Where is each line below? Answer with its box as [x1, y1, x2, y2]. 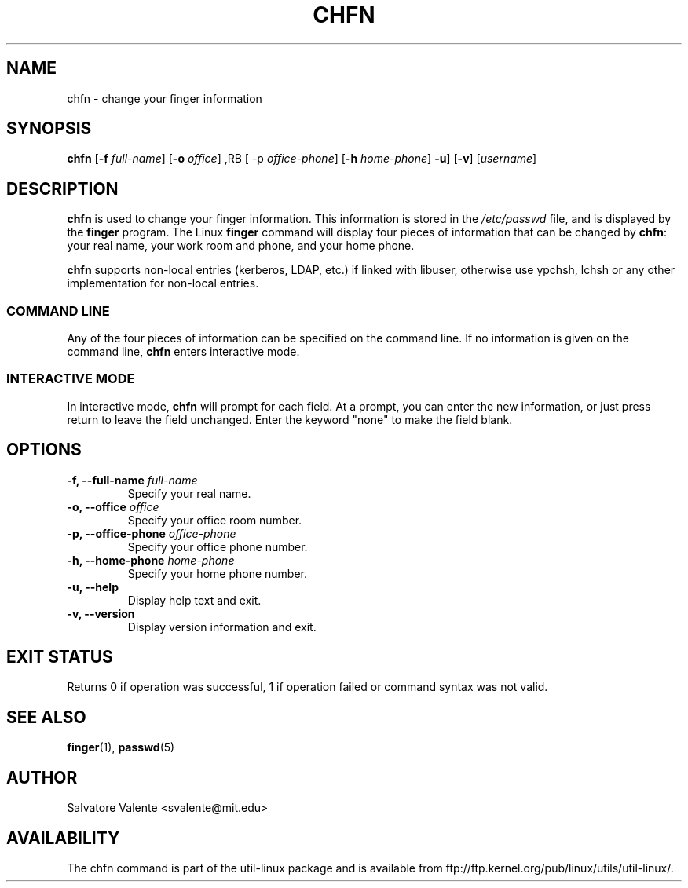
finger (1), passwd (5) [67, 740, 175, 755]
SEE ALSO [6, 707, 86, 727]
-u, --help [67, 579, 119, 594]
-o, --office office [67, 499, 159, 513]
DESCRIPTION [6, 178, 119, 199]
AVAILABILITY [6, 828, 120, 848]
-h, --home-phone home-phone [67, 553, 235, 567]
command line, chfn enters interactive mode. [67, 345, 300, 359]
